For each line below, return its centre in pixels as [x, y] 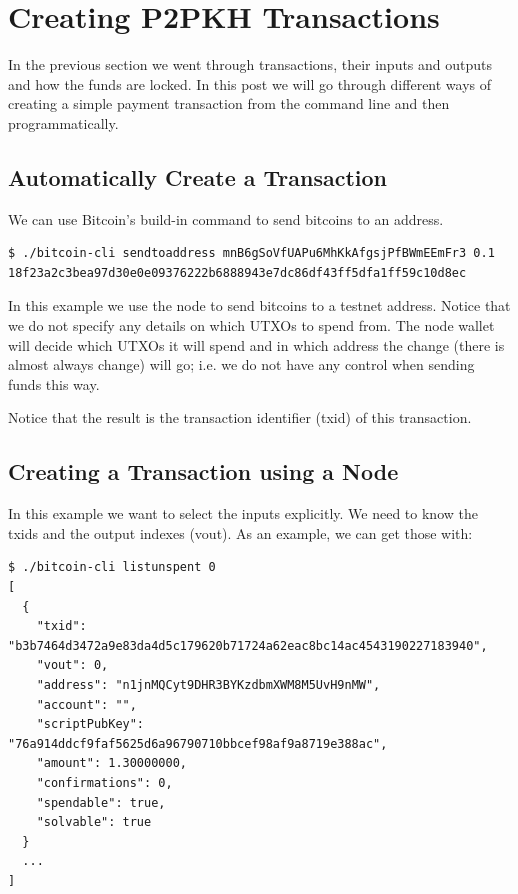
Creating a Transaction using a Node [203, 471]
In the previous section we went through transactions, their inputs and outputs [250, 64]
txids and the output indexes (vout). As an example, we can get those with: [240, 532]
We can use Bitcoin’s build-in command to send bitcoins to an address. [226, 218]
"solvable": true [94, 822]
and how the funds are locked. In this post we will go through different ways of [250, 83]
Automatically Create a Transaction [198, 176]
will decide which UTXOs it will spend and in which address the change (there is [256, 344]
